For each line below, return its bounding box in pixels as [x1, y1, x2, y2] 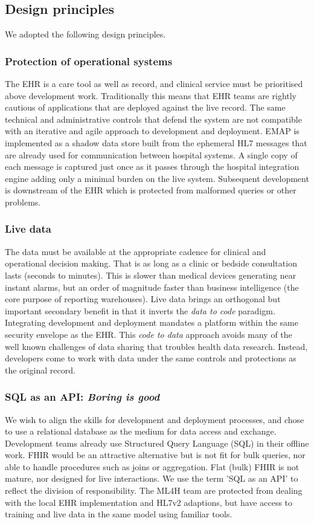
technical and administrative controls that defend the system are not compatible [5, 112, 302, 125]
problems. [5, 195, 41, 208]
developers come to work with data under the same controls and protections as [5, 352, 296, 364]
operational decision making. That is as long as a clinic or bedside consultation [5, 257, 297, 270]
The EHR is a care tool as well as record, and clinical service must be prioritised [5, 77, 303, 90]
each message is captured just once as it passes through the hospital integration [5, 160, 300, 173]
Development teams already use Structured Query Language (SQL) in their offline [5, 436, 309, 449]
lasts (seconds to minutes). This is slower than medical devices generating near [5, 268, 296, 281]
